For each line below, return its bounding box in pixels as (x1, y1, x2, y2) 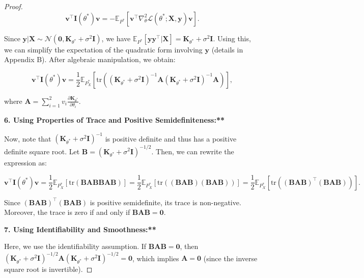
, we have (101, 33, 131, 43)
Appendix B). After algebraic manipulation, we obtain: (4, 54, 176, 65)
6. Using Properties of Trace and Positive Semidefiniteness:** (4, 114, 225, 125)
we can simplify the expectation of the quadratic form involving (4, 44, 203, 54)
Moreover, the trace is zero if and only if (4, 207, 130, 217)
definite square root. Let (4, 146, 80, 156)
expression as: (4, 157, 47, 168)
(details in (211, 44, 243, 54)
